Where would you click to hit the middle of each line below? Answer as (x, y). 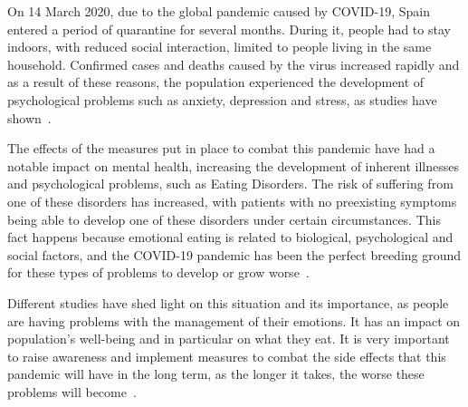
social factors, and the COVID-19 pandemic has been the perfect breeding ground (234, 254)
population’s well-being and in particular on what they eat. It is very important (229, 339)
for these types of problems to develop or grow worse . (158, 272)
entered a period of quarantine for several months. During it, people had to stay (229, 29)
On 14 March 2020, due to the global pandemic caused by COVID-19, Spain (219, 11)
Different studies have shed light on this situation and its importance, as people (228, 302)
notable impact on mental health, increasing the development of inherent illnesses (233, 165)
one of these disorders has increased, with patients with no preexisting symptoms (232, 201)
